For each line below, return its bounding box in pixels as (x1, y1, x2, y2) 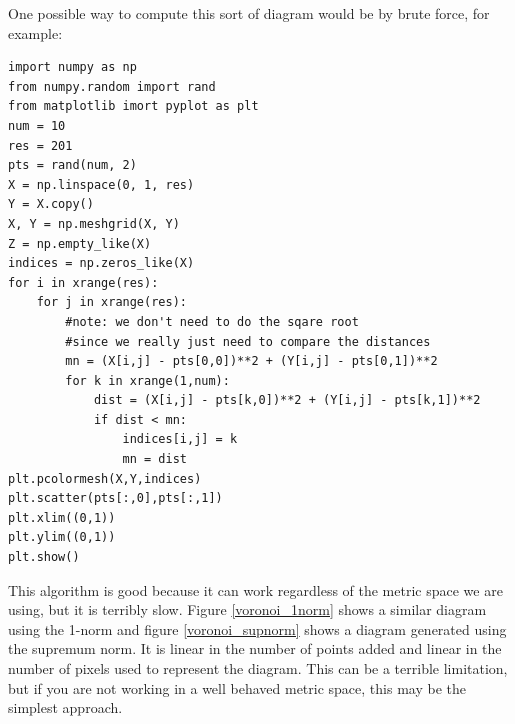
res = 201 (8, 138, 73, 153)
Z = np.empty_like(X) (8, 236, 152, 251)
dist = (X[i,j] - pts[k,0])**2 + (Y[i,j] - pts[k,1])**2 (93, 393, 481, 408)
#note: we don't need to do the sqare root (65, 314, 359, 329)
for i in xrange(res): (8, 275, 159, 290)
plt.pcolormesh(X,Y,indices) (8, 471, 202, 486)
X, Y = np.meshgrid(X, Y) (8, 216, 180, 231)
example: (8, 22, 63, 43)
